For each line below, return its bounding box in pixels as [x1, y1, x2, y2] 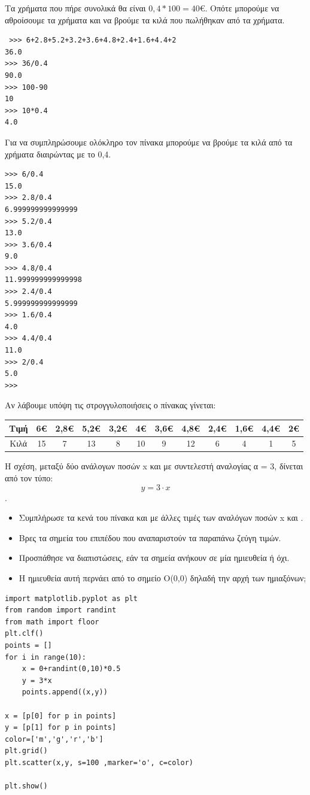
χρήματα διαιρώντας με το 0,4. [5, 147, 111, 160]
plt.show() [5, 782, 48, 791]
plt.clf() [5, 629, 44, 638]
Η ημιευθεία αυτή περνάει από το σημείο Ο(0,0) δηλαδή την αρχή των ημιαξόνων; [19, 572, 306, 584]
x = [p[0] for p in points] [5, 711, 117, 720]
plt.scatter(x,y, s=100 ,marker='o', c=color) [5, 758, 193, 767]
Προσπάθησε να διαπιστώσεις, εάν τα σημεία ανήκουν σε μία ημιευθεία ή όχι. [19, 551, 290, 564]
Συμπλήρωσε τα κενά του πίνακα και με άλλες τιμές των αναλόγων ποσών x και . [19, 511, 303, 524]
